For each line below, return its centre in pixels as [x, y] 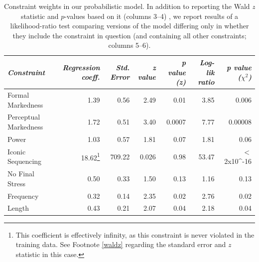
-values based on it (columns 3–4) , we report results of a [151, 16]
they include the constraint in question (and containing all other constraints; [129, 35]
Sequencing [25, 161]
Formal [18, 95]
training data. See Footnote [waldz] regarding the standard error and [121, 244]
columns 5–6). [129, 45]
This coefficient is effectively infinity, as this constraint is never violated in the [135, 234]
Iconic [17, 151]
